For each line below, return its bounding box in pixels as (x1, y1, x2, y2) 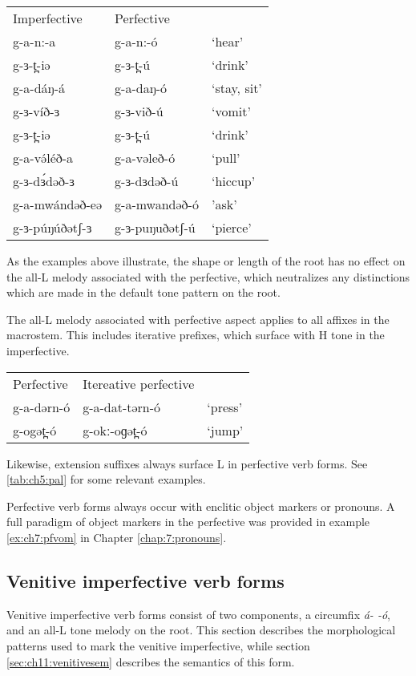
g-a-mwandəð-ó (115, 195, 199, 213)
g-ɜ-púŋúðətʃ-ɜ (13, 218, 92, 237)
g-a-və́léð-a (13, 148, 74, 167)
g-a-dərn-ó (13, 397, 71, 416)
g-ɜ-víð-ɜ (13, 102, 60, 120)
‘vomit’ (211, 102, 251, 120)
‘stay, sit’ (211, 79, 262, 97)
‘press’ (207, 397, 243, 416)
